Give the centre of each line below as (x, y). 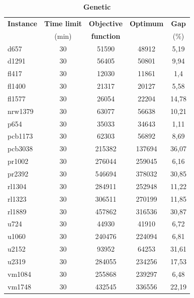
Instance (22, 23)
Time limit (63, 23)
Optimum (147, 23)
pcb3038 (20, 148)
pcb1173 (20, 136)
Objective (106, 23)
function (106, 36)
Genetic (97, 7)
